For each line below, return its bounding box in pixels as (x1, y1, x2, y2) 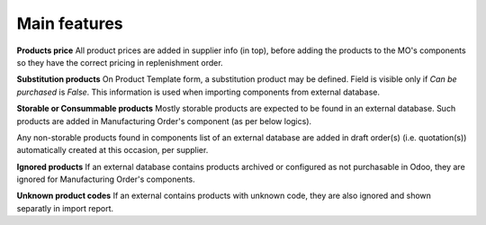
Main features (16, 13, 123, 33)
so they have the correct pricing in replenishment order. (16, 57, 224, 67)
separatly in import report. (16, 202, 114, 213)
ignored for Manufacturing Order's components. (16, 174, 195, 184)
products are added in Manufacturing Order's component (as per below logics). (16, 115, 312, 126)
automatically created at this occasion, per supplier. (16, 145, 209, 156)
